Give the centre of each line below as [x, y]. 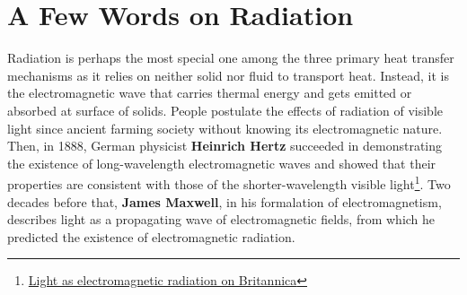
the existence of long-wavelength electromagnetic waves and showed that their [222, 163]
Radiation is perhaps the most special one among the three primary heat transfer [231, 58]
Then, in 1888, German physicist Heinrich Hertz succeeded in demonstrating [225, 146]
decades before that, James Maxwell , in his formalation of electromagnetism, [225, 201]
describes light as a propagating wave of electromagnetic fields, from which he [221, 219]
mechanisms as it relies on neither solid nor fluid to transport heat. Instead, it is [228, 75]
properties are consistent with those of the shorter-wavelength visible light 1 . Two [229, 182]
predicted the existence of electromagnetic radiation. [151, 236]
